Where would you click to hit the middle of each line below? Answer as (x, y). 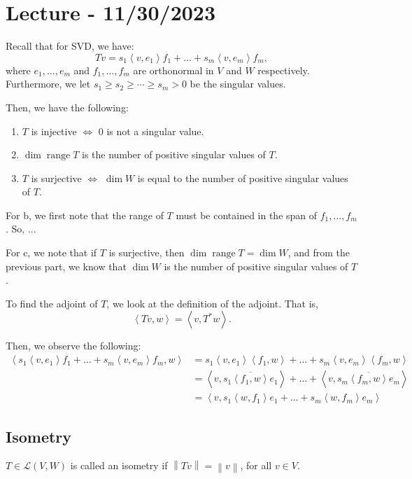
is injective (54, 131)
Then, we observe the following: (73, 346)
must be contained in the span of (247, 215)
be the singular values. (238, 84)
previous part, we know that (66, 266)
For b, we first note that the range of (85, 215)
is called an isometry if (119, 465)
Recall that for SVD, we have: (70, 46)
